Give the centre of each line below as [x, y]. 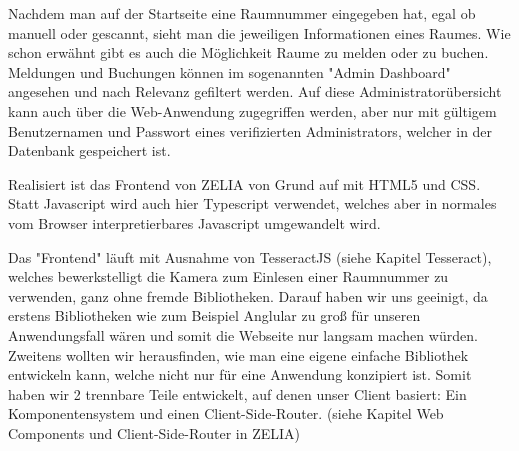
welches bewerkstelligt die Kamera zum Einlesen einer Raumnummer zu [228, 276]
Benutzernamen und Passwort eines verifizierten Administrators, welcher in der [250, 130]
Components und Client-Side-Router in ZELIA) [154, 432]
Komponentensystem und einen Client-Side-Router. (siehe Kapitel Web [226, 413]
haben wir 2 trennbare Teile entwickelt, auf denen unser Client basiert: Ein [237, 393]
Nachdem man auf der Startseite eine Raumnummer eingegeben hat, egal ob [242, 13]
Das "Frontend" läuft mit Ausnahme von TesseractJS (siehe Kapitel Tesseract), [250, 256]
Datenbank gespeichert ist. [89, 150]
